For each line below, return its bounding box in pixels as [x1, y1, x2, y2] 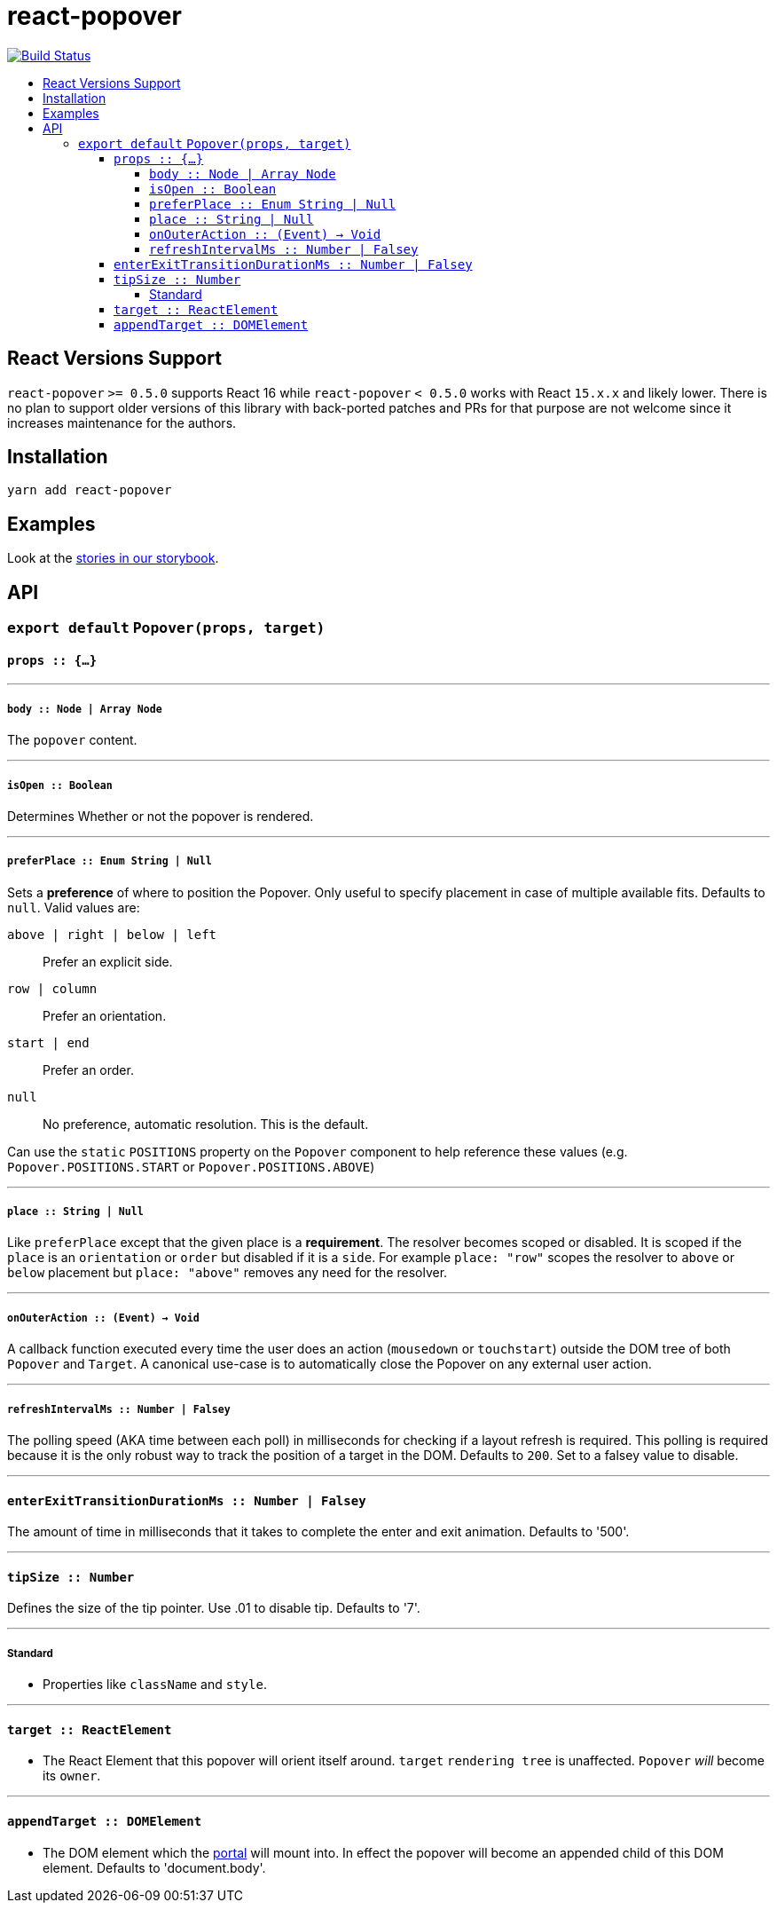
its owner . [43, 1768, 101, 1784]
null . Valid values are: [7, 899, 140, 915]
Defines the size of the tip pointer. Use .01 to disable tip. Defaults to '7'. [7, 1600, 420, 1616]
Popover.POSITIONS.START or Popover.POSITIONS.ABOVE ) [7, 1158, 375, 1174]
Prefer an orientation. [43, 1007, 167, 1023]
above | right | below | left [7, 927, 217, 942]
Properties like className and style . [43, 1677, 267, 1693]
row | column [7, 981, 98, 996]
